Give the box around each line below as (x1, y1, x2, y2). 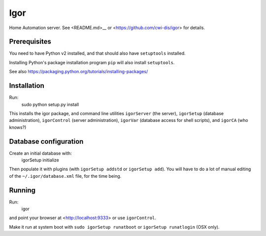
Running (9, 186, 36, 195)
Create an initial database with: (9, 150, 72, 156)
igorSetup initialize (21, 157, 59, 163)
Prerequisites (9, 38, 51, 46)
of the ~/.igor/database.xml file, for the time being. (9, 173, 122, 179)
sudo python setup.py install (21, 101, 79, 107)
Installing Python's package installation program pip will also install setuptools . (9, 59, 175, 65)
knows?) (9, 124, 27, 130)
